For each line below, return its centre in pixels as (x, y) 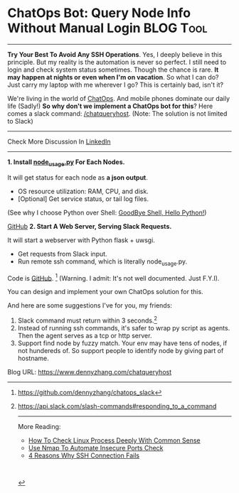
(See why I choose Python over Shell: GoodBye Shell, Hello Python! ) (107, 212)
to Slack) (20, 121)
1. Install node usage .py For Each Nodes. (66, 163)
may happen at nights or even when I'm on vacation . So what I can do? (113, 77)
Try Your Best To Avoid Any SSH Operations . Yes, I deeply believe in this (115, 54)
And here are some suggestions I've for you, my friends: (90, 305)
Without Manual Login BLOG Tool (107, 28)
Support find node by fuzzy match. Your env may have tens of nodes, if (122, 343)
